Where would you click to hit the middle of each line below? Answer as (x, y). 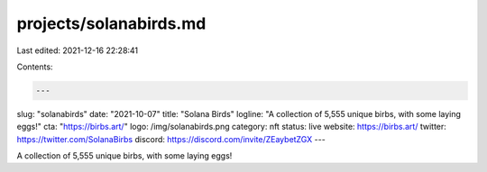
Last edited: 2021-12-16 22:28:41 (78, 50)
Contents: (35, 67)
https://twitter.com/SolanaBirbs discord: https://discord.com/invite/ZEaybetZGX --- (171, 139)
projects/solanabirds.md (111, 23)
